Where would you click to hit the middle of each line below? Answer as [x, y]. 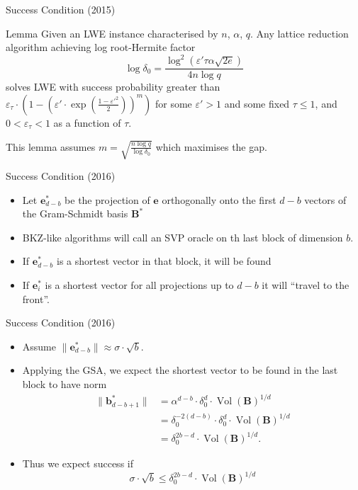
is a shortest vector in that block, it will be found [164, 261]
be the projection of [107, 199]
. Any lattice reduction [299, 33]
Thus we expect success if [78, 463]
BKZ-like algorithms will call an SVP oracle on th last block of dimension [183, 237]
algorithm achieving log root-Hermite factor [101, 47]
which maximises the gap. [211, 146]
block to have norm [65, 383]
